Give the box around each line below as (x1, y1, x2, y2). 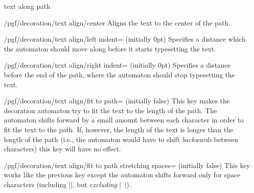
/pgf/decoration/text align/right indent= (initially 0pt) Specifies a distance (4, 60, 231, 70)
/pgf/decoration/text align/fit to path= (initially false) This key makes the (4, 96, 230, 106)
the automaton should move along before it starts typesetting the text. (4, 43, 216, 53)
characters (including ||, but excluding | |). (4, 179, 131, 189)
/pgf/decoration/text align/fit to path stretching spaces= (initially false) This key (4, 160, 250, 170)
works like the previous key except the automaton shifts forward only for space (4, 169, 240, 180)
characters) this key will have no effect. (4, 144, 121, 154)
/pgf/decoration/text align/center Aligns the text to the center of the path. (4, 17, 231, 27)
